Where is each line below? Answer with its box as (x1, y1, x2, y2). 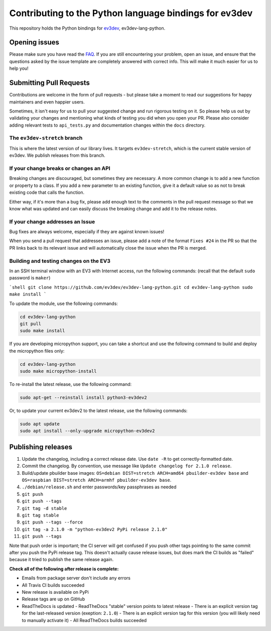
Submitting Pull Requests (9, 78, 90, 87)
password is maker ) (9, 275, 51, 281)
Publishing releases (9, 443, 73, 451)
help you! (9, 65, 29, 71)
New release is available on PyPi (22, 589, 89, 595)
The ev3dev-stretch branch (9, 135, 83, 142)
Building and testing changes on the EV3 (9, 257, 110, 264)
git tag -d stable (22, 505, 67, 511)
